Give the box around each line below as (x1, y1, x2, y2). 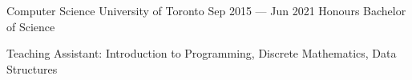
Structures (6, 60, 58, 77)
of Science (6, 18, 55, 34)
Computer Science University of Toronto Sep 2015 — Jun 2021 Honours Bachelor (6, 2, 406, 18)
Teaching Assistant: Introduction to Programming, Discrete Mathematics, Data (6, 45, 397, 62)
